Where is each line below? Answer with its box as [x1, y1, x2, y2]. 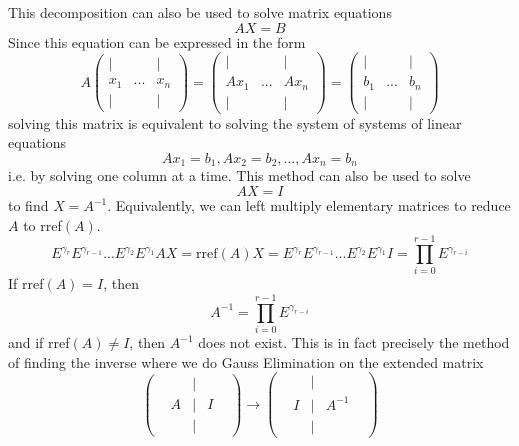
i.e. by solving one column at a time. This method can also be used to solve [8, 165, 471, 186]
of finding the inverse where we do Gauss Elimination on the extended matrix [8, 351, 484, 372]
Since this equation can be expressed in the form [8, 31, 306, 52]
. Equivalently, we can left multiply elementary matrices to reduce [107, 195, 511, 216]
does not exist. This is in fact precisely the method [198, 332, 510, 353]
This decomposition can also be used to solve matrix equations [8, 2, 392, 22]
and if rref [8, 332, 70, 353]
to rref [23, 214, 62, 235]
